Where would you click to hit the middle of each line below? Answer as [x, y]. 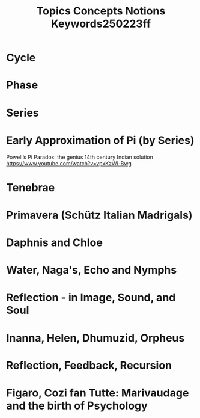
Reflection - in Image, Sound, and [91, 297]
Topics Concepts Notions [101, 11]
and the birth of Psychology [77, 406]
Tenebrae [31, 187]
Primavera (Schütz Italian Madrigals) [99, 215]
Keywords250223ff [101, 24]
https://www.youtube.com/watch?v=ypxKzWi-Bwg [69, 163]
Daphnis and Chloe [55, 243]
